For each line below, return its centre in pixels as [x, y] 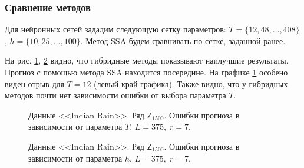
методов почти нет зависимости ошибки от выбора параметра [115, 95]
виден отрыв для [34, 83]
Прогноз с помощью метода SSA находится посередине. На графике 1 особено [146, 72]
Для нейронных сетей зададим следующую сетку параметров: [115, 29]
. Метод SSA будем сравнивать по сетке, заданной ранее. [183, 40]
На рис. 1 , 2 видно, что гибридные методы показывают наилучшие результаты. [147, 60]
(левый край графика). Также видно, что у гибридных [191, 83]
